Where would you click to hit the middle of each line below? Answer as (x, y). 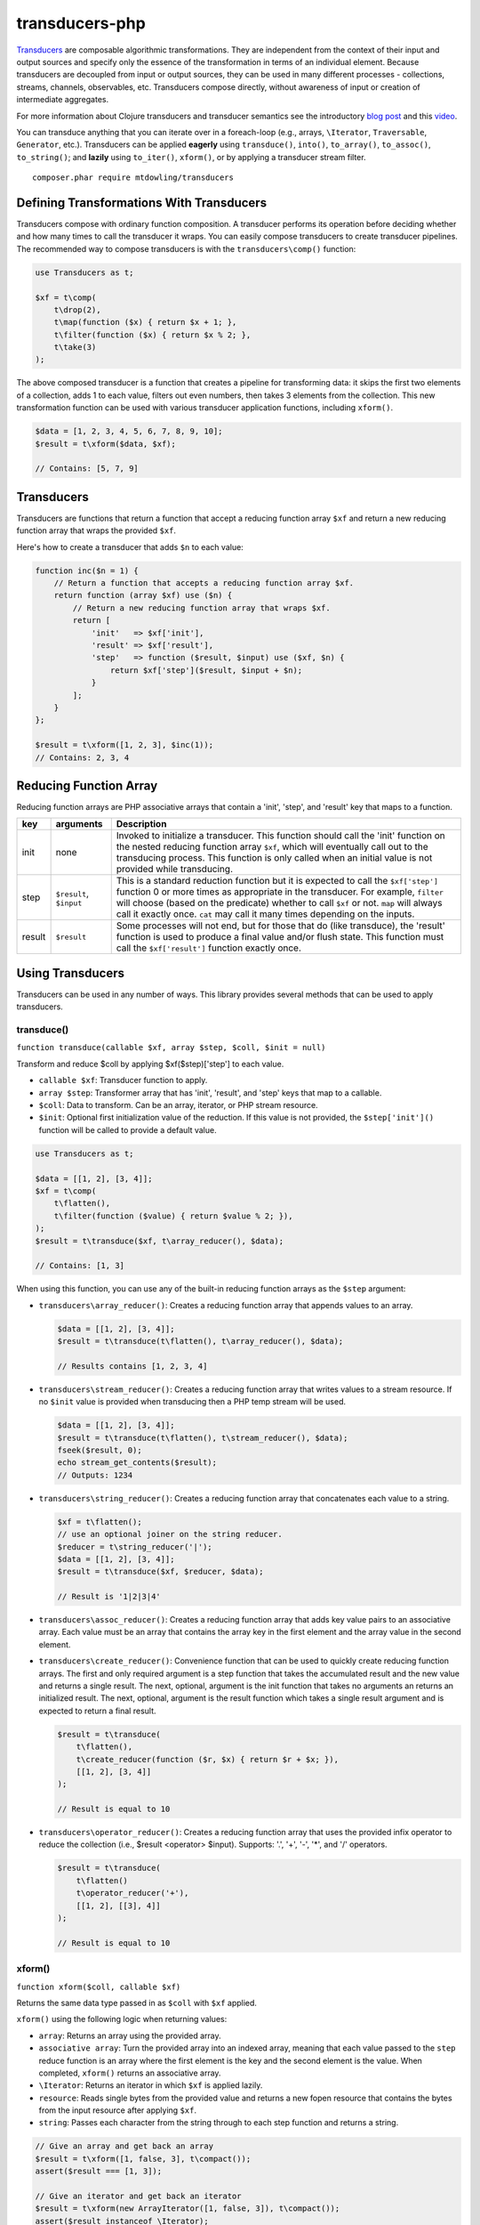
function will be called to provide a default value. (128, 1129)
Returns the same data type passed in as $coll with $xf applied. (137, 2002)
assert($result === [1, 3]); (99, 2171)
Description (141, 824)
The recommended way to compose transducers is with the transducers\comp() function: (186, 248)
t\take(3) (75, 348)
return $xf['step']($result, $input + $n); (206, 670)
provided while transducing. (174, 870)
